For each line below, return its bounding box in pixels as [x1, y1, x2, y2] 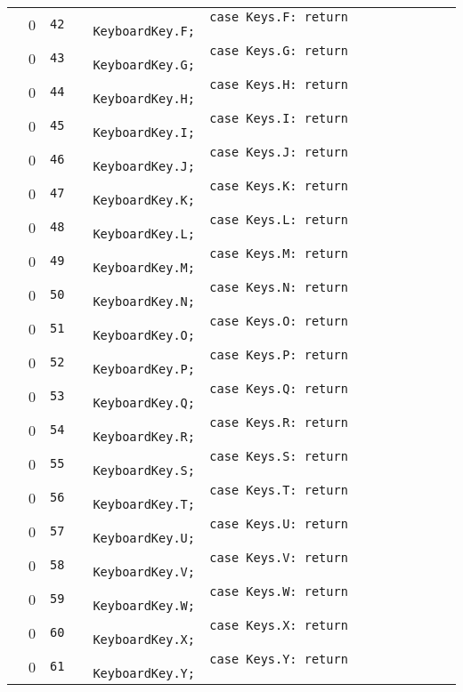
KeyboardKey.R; [93, 430, 195, 444]
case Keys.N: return [209, 280, 348, 294]
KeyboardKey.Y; [93, 666, 195, 680]
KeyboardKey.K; [93, 193, 195, 207]
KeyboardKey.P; [93, 362, 195, 376]
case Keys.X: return [209, 618, 348, 632]
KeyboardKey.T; [93, 497, 195, 511]
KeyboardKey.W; [93, 599, 195, 613]
